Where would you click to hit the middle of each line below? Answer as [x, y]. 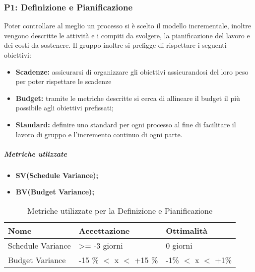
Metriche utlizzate [35, 153]
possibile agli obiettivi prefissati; [64, 108]
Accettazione [104, 230]
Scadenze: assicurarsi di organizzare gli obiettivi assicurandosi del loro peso [132, 71]
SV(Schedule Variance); [57, 175]
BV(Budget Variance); [55, 192]
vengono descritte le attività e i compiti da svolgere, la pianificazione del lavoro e [127, 35]
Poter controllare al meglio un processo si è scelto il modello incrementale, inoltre [128, 26]
